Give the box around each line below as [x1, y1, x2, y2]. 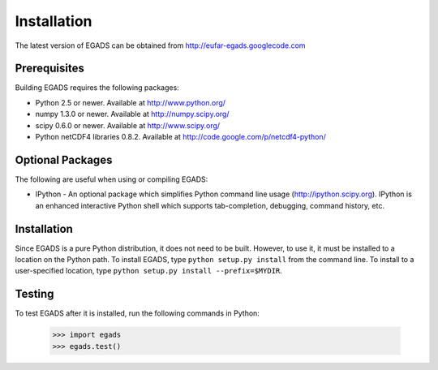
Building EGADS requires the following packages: [15, 83, 180, 92]
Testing [15, 287, 54, 301]
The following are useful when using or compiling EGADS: [15, 174, 208, 184]
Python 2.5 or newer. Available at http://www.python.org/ [35, 97, 226, 107]
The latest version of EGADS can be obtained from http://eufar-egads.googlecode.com [15, 41, 306, 50]
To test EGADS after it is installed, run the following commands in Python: [15, 308, 260, 318]
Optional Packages [15, 153, 113, 166]
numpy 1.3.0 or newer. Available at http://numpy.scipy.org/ [35, 110, 230, 119]
